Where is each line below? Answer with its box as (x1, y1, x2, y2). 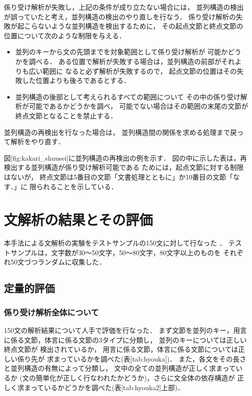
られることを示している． (36, 181, 118, 191)
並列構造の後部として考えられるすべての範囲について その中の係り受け (15, 91, 241, 101)
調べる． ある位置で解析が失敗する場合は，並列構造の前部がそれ (29, 56, 235, 66)
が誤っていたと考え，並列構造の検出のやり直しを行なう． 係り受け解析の (4, 11, 236, 21)
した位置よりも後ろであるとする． (22, 75, 130, 85)
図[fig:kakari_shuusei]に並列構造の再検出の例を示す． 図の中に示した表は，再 (4, 152, 247, 163)
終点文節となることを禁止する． (15, 110, 117, 120)
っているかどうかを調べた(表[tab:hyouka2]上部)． (31, 382, 185, 392)
